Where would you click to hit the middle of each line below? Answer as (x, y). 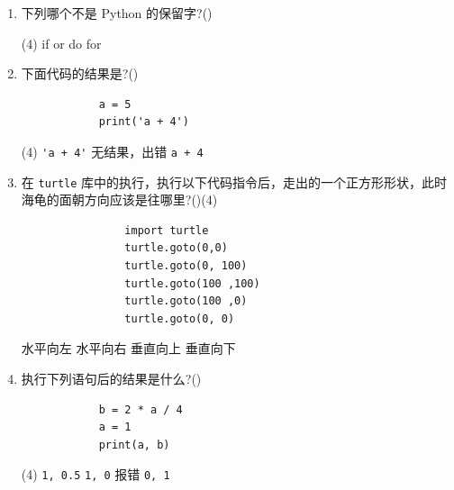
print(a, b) (134, 445)
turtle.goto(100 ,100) (192, 283)
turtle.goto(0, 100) (186, 266)
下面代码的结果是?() (80, 73)
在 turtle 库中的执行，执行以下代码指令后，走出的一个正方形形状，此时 (234, 181)
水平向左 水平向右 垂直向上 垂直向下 (128, 348)
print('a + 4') (144, 122)
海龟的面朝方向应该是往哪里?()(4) (119, 200)
